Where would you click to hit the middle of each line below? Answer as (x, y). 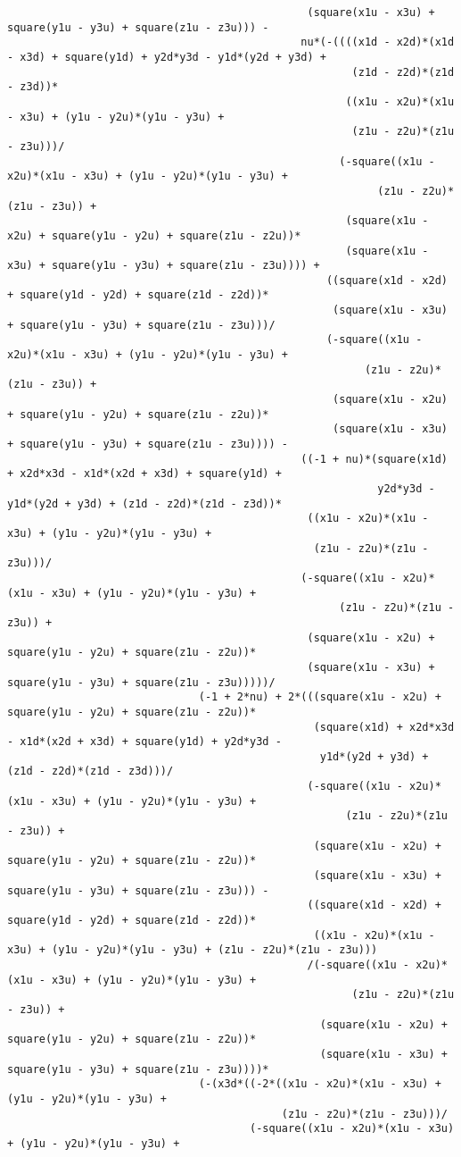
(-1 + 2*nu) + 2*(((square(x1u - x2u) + (320, 697)
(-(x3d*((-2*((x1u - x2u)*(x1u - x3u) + (320, 1084)
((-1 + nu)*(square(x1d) (374, 459)
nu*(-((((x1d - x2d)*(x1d (378, 42)
